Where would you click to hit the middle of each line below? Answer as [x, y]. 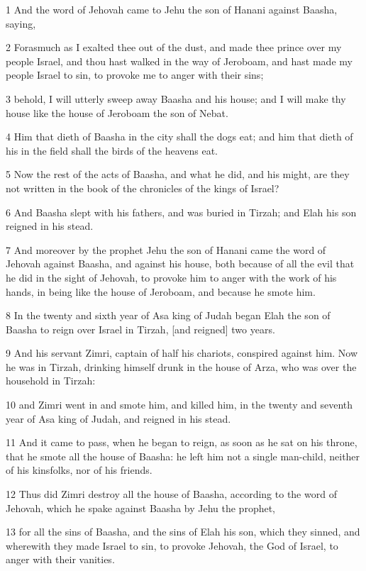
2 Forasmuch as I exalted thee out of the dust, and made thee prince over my [174, 47]
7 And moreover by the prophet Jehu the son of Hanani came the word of [166, 249]
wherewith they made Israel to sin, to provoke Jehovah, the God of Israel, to [172, 545]
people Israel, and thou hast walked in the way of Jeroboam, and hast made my [179, 61]
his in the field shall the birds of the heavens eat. [112, 150]
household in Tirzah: [51, 381]
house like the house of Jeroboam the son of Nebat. [117, 112]
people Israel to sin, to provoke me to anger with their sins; [135, 75]
